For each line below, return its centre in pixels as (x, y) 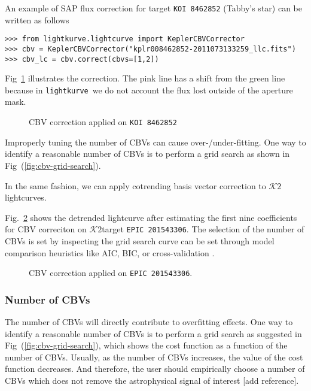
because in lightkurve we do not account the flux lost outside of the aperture (149, 90)
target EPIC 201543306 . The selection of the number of (203, 229)
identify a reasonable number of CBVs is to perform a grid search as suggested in (153, 333)
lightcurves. (26, 197)
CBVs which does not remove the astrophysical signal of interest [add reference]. (152, 380)
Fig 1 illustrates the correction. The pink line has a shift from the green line (145, 78)
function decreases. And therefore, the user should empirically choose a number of (155, 369)
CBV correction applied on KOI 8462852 (103, 122)
